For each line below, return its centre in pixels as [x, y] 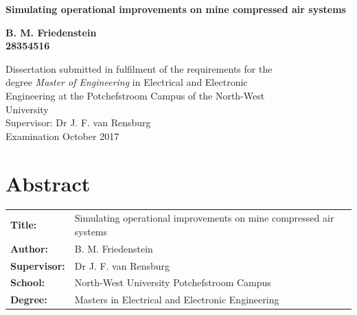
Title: [24, 225]
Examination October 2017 [62, 136]
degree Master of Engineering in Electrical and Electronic [127, 82]
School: [28, 282]
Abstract [48, 183]
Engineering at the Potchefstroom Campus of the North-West [135, 95]
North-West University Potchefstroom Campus [173, 282]
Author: [30, 248]
